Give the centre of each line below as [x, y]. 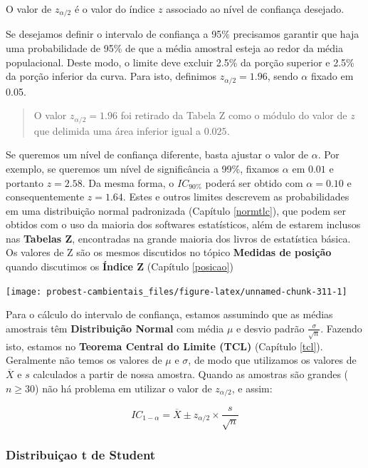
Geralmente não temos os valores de [84, 360]
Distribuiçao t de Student [81, 454]
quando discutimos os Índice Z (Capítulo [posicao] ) [120, 266]
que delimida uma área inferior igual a [117, 130]
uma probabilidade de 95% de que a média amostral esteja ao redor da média [174, 48]
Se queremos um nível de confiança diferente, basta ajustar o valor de [157, 154]
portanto [25, 182]
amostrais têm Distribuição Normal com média [115, 328]
